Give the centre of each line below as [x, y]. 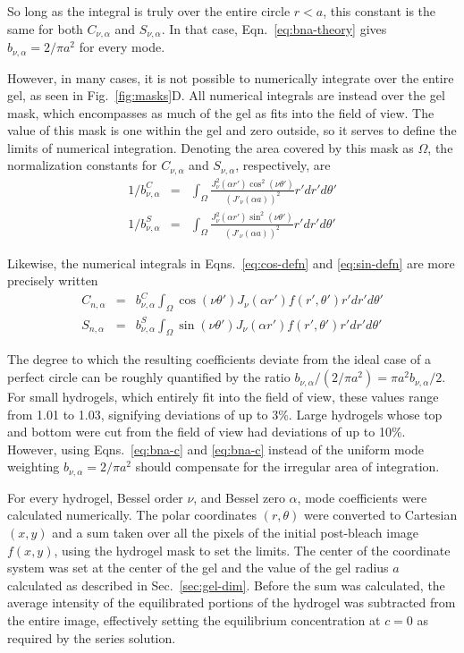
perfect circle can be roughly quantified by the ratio [149, 377]
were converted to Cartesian [380, 515]
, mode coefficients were [362, 497]
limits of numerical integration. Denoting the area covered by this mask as [211, 147]
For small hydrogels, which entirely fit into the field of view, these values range [223, 397]
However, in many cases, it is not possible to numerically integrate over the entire [231, 77]
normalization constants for [82, 165]
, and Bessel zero [239, 497]
